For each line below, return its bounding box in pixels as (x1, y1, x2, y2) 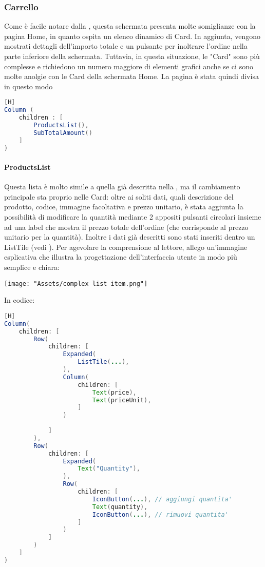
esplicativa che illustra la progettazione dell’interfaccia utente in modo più (4, 251, 237, 262)
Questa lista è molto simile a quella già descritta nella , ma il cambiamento (4, 181, 240, 192)
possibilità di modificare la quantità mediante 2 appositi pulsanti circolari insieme (4, 211, 261, 222)
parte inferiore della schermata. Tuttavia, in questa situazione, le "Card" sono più (4, 51, 260, 61)
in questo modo (4, 81, 53, 91)
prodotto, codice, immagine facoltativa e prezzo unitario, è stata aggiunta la (4, 201, 243, 212)
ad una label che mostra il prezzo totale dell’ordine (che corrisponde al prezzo (4, 221, 249, 232)
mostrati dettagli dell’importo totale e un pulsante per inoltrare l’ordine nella (4, 41, 248, 51)
